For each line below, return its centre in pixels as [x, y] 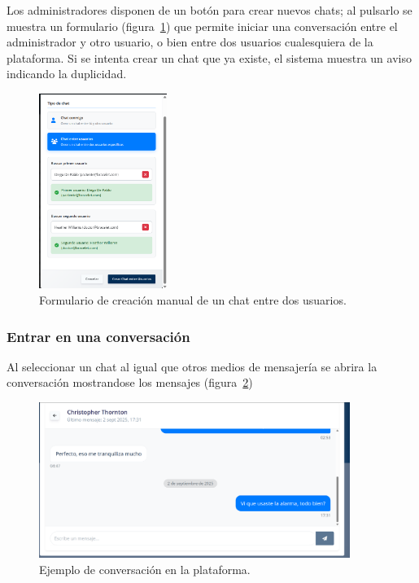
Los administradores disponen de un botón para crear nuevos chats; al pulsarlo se [209, 10]
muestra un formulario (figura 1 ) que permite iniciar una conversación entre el [202, 26]
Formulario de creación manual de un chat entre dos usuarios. [193, 300]
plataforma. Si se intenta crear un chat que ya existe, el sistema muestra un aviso [209, 57]
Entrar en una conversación [98, 336]
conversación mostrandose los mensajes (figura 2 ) [130, 382]
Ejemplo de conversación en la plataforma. [145, 569]
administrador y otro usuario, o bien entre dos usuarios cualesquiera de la [190, 42]
